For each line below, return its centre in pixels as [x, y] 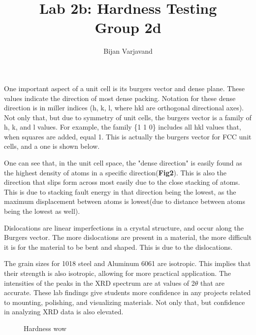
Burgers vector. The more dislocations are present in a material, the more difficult [128, 237]
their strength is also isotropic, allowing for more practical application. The [118, 273]
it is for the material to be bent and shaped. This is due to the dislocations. [118, 247]
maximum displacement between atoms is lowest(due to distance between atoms [125, 201]
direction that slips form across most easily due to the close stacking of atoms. [122, 182]
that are [213, 283]
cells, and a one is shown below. [52, 146]
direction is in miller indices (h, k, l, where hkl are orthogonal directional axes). [124, 108]
